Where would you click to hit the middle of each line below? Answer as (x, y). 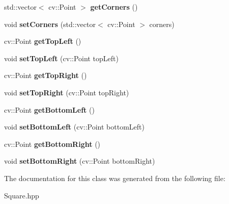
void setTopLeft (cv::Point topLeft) (61, 58)
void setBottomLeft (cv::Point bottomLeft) (74, 127)
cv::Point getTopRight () (46, 75)
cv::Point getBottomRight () (52, 144)
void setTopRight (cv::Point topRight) (67, 92)
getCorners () (114, 7)
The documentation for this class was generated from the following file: (115, 178)
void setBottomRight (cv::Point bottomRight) (80, 161)
